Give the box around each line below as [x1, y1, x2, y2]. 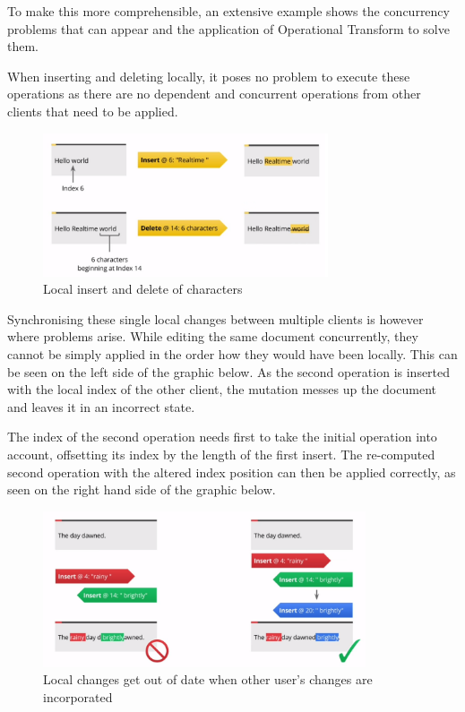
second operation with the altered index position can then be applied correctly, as [7, 462, 456, 481]
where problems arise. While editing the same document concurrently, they [7, 327, 418, 346]
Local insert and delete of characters [43, 279, 243, 298]
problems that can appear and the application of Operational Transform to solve [7, 19, 450, 38]
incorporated [43, 687, 113, 706]
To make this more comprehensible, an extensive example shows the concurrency [7, 2, 450, 20]
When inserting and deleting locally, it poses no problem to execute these [7, 66, 410, 85]
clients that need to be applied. [7, 101, 178, 120]
